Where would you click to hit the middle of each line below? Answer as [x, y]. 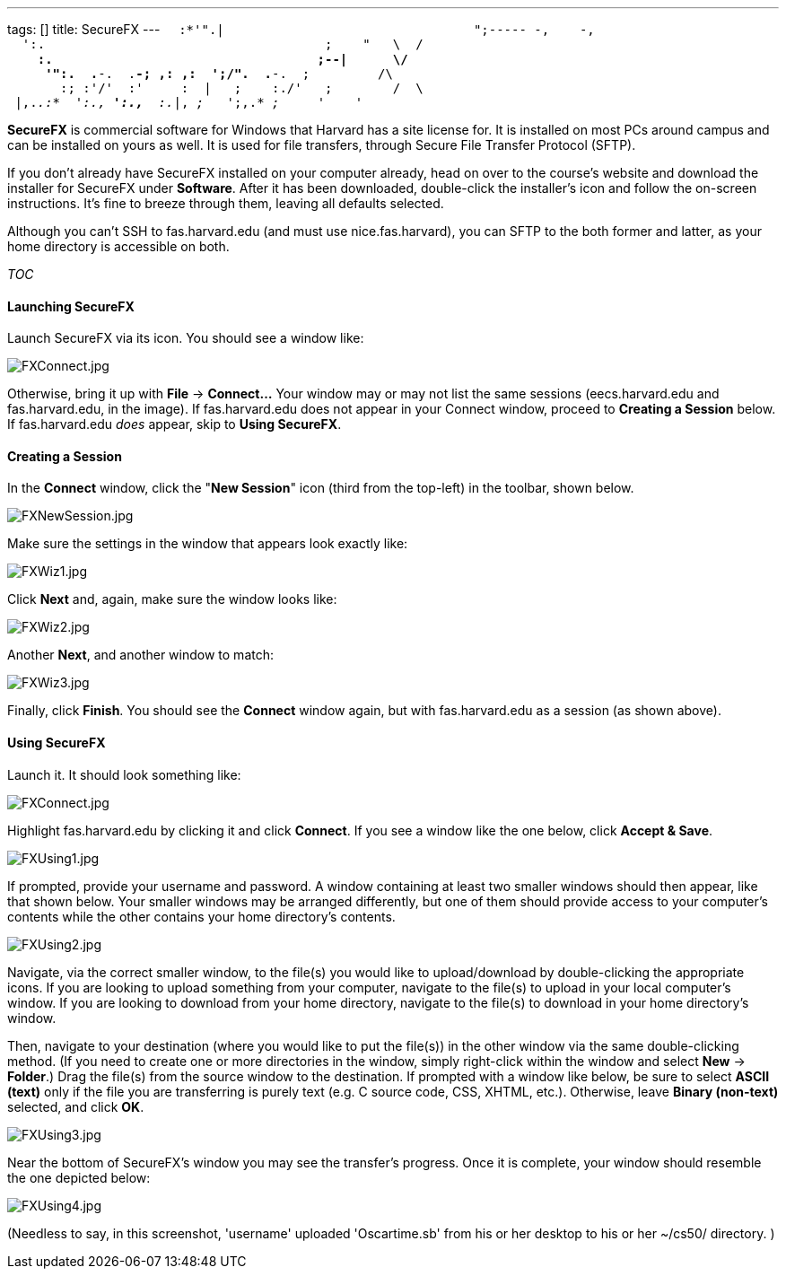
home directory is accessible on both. [118, 246]
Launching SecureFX [71, 306]
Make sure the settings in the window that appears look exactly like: [208, 544]
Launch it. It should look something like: [124, 774]
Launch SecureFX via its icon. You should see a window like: [186, 338]
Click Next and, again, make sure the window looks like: [172, 599]
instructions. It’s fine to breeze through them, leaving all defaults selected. [226, 203]
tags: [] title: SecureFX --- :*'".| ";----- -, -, [301, 29]
